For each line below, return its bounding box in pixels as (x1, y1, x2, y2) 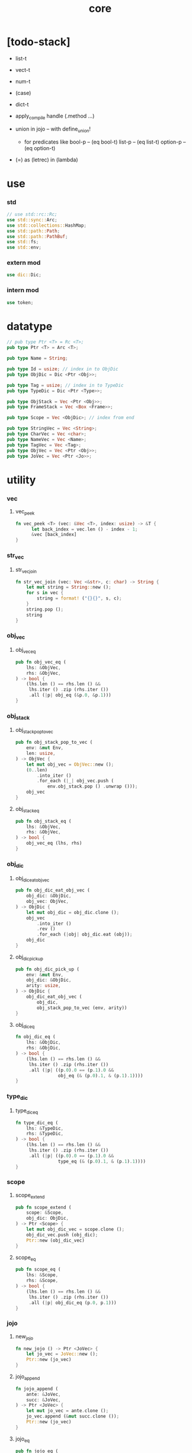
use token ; (7, 299, 34, 306)
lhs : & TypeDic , (26, 1125, 64, 1131)
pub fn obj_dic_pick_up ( (15, 966, 79, 972)
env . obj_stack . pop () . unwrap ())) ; (47, 783, 138, 789)
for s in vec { (26, 590, 64, 596)
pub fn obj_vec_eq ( (15, 659, 66, 665)
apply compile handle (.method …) (15, 112, 95, 120)
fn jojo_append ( (15, 1385, 59, 1392)
